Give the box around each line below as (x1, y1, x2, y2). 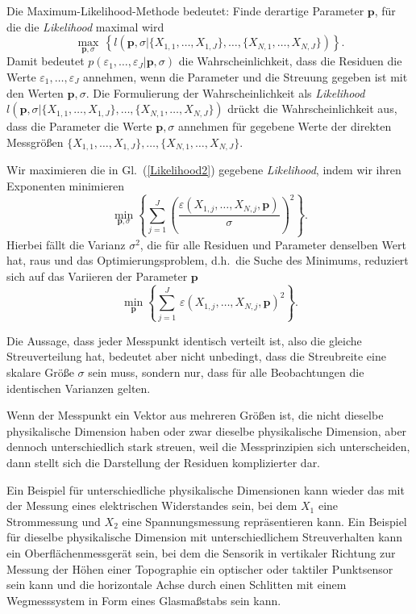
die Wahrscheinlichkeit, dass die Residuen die (178, 52, 402, 69)
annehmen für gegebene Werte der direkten (178, 118, 392, 135)
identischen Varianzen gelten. (6, 379, 151, 396)
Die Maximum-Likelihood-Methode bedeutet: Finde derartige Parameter (6, 2, 364, 19)
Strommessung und (6, 512, 101, 529)
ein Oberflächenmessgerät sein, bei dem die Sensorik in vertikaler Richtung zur (6, 544, 396, 561)
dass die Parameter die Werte (6, 118, 152, 135)
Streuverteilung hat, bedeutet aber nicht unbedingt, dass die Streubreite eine (6, 348, 386, 365)
